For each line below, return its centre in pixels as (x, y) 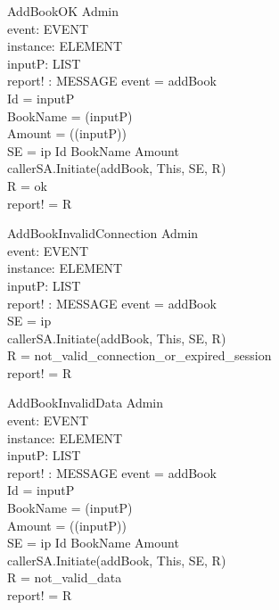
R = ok (27, 185)
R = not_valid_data (65, 577)
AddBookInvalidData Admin (86, 403)
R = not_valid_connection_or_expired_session (139, 355)
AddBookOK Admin (63, 11)
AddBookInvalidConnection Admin (103, 233)
